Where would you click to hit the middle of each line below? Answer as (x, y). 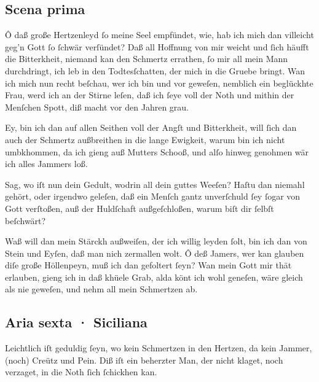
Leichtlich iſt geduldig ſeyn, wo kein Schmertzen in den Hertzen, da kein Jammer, (159, 348)
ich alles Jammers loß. (46, 164)
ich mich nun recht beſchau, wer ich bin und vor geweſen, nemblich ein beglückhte (159, 83)
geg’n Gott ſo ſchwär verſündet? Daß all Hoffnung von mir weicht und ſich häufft (157, 46)
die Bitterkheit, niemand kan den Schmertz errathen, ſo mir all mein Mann (147, 59)
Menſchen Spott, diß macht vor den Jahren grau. (97, 107)
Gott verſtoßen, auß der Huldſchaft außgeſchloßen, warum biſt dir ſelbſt (140, 208)
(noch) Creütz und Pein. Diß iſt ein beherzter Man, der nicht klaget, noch (144, 360)
